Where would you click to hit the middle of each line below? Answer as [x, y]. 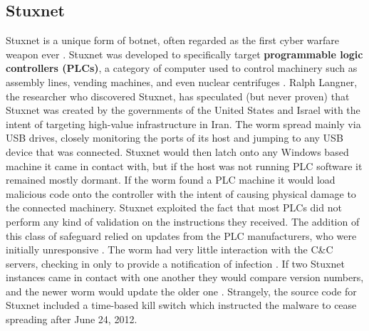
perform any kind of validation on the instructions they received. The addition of [183, 221]
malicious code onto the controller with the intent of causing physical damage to [181, 193]
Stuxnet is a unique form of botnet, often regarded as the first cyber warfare [172, 40]
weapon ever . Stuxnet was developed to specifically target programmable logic [184, 54]
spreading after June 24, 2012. [72, 319]
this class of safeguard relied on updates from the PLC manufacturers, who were [181, 235]
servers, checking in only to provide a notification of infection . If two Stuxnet [175, 263]
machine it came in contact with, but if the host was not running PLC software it [184, 165]
